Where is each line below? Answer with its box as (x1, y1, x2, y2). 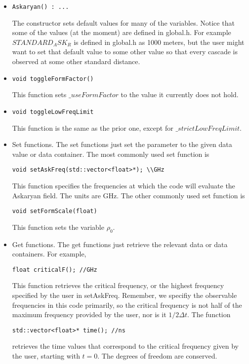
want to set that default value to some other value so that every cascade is (12, 46, 238, 57)
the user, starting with (12, 351, 80, 361)
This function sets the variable (12, 221, 104, 232)
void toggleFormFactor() (12, 75, 94, 82)
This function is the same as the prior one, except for (12, 122, 173, 133)
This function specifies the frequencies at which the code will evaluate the (12, 180, 235, 190)
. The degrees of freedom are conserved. (97, 351, 217, 361)
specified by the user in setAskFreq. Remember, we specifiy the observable (12, 290, 237, 300)
